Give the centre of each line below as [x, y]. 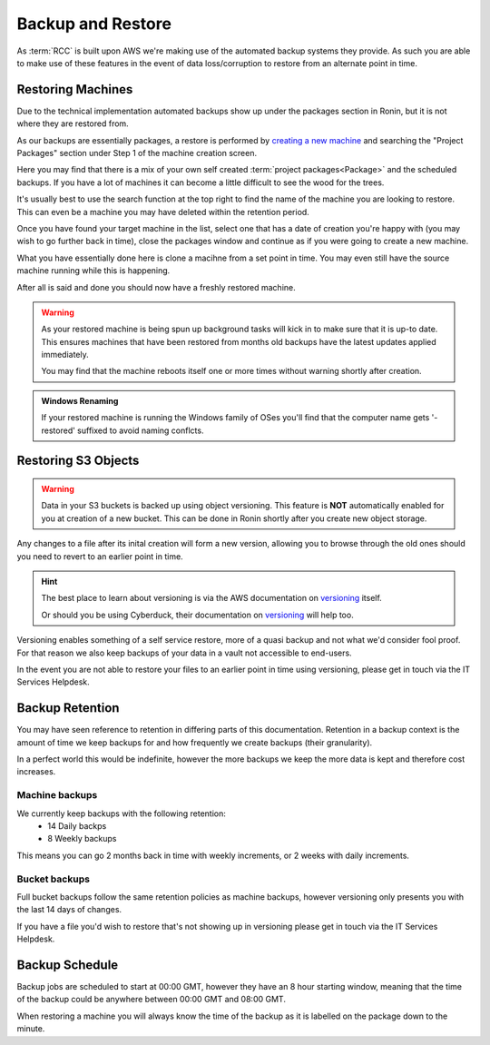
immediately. [65, 355]
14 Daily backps [77, 825]
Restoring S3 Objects [78, 461]
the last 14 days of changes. [69, 910]
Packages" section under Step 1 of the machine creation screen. [137, 153]
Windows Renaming [80, 400]
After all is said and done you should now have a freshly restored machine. [156, 287]
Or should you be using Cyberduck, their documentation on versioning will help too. [197, 615]
